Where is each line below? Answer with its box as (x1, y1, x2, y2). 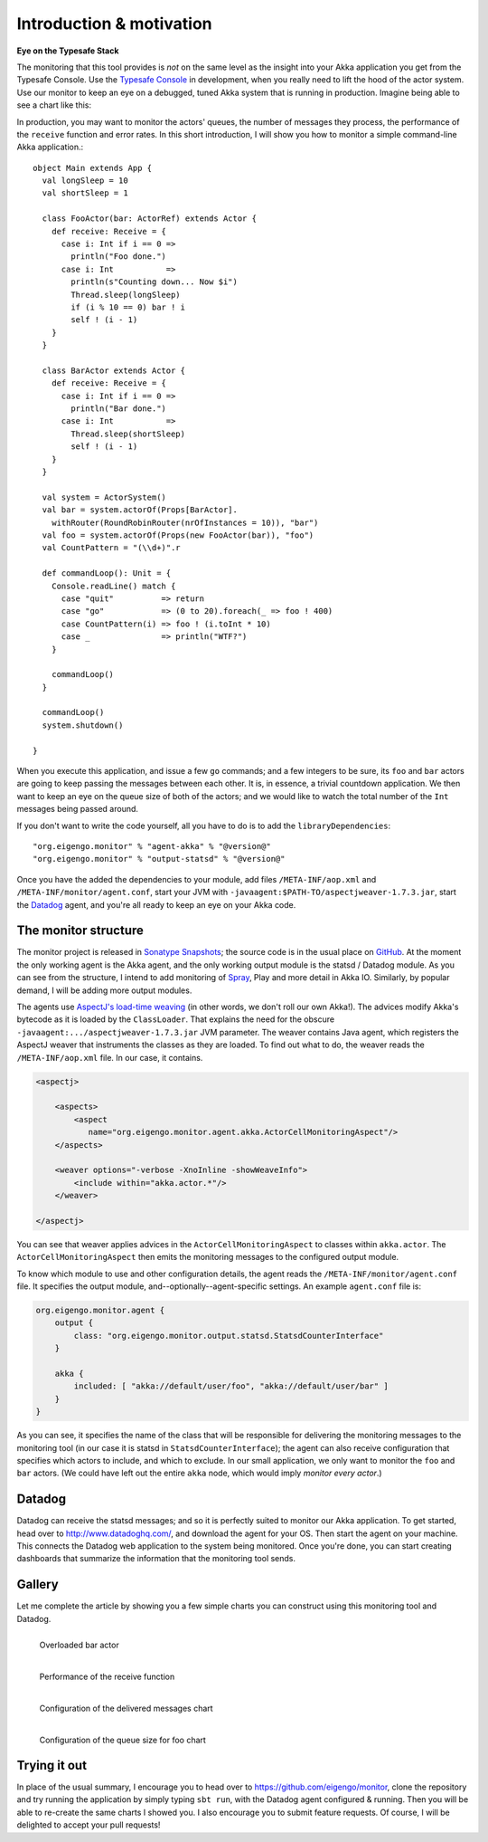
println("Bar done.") (70, 404, 167, 414)
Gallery (16, 1577, 59, 1592)
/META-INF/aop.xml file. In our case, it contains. (16, 1052, 203, 1063)
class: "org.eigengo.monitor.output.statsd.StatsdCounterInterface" (73, 1331, 384, 1341)
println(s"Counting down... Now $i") (70, 277, 239, 287)
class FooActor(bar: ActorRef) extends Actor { (42, 214, 258, 224)
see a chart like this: (16, 100, 92, 110)
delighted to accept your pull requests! (16, 1819, 161, 1830)
